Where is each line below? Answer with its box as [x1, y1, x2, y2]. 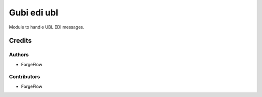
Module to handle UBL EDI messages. [9, 24, 84, 30]
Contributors [9, 73, 40, 80]
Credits [9, 37, 32, 45]
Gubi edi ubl [9, 7, 58, 18]
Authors [9, 51, 29, 58]
